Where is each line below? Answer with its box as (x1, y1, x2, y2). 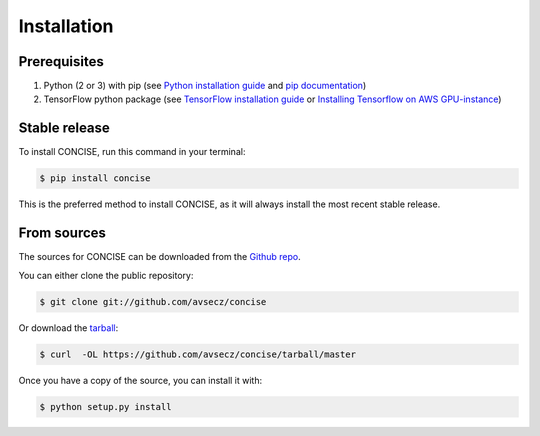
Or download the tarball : (18, 321, 119, 334)
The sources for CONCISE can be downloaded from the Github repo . (18, 251, 302, 263)
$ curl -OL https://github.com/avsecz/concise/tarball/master (39, 348, 357, 360)
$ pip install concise (39, 173, 151, 184)
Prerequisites (18, 53, 104, 70)
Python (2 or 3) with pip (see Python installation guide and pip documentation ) (43, 80, 367, 92)
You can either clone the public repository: (18, 269, 194, 281)
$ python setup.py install (39, 401, 172, 412)
